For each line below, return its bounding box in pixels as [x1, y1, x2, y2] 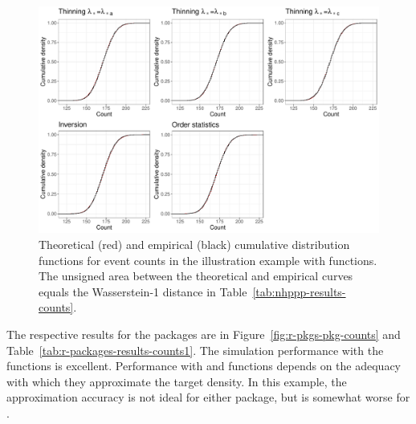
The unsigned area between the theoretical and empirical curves [39, 267, 353, 284]
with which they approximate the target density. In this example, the [6, 373, 347, 389]
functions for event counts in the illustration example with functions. [39, 251, 377, 268]
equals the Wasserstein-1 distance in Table [39, 283, 247, 300]
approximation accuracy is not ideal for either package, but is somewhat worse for [6, 389, 410, 406]
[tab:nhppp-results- [252, 283, 346, 300]
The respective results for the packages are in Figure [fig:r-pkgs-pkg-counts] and [6, 325, 401, 342]
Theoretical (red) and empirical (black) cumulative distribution [39, 235, 350, 252]
